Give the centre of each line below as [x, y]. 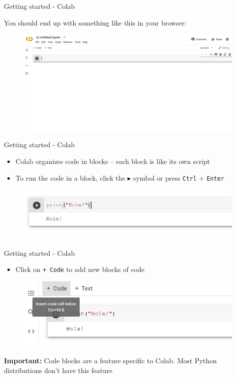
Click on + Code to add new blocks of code [80, 269]
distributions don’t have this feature [58, 370]
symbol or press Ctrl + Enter [179, 177]
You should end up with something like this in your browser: [95, 22]
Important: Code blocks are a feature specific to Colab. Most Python [110, 361]
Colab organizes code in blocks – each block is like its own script [113, 161]
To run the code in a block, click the [70, 177]
